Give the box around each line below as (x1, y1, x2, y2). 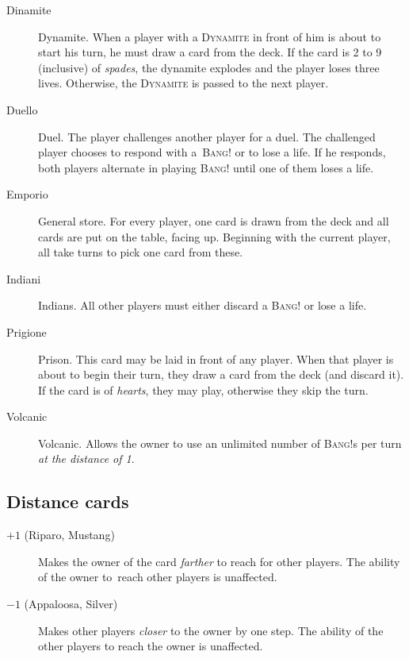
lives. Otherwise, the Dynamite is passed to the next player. (38, 75, 329, 91)
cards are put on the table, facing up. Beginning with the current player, (38, 228, 391, 245)
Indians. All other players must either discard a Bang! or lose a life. (38, 297, 367, 314)
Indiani (6, 270, 41, 287)
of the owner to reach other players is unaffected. (38, 568, 277, 585)
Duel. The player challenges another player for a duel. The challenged (38, 128, 376, 145)
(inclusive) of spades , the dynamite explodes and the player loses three (38, 59, 380, 75)
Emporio (6, 186, 48, 202)
